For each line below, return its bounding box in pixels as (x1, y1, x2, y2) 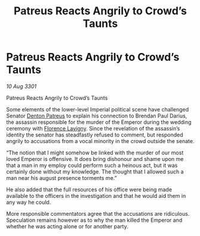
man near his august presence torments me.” (6, 174, 118, 181)
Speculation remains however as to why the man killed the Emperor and (6, 216, 183, 223)
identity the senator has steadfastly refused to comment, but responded (6, 131, 183, 138)
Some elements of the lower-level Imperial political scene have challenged (6, 105, 189, 113)
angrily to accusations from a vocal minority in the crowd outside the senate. (6, 137, 195, 144)
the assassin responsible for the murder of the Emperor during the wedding (6, 118, 192, 126)
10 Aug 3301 (6, 82, 37, 90)
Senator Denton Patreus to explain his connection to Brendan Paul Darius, (6, 112, 187, 119)
